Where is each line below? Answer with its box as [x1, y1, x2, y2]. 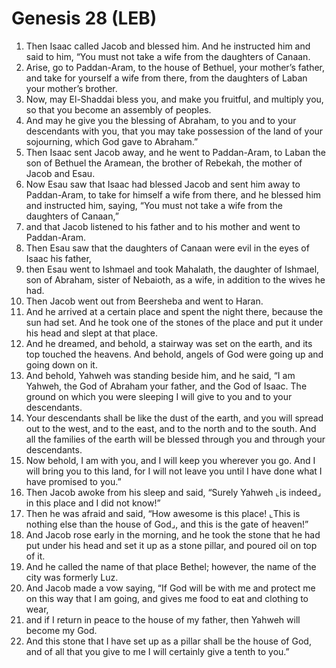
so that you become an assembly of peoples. [25, 103, 212, 116]
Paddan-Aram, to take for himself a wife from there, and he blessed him [25, 188, 322, 201]
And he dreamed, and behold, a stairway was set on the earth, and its [25, 337, 313, 349]
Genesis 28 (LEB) [11, 7, 158, 30]
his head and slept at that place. [25, 327, 159, 339]
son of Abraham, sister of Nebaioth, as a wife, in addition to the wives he [25, 273, 326, 286]
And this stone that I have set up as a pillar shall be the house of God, [25, 635, 312, 647]
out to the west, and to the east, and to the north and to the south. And [25, 422, 317, 434]
